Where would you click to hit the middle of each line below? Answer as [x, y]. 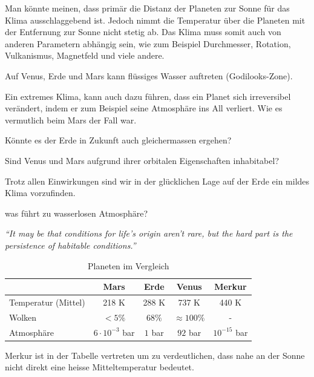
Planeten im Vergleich [129, 265]
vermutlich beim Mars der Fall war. [71, 120]
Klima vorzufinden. [40, 193]
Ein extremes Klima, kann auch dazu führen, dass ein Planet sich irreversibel [148, 96]
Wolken [23, 317]
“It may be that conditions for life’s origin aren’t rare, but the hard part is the [149, 233]
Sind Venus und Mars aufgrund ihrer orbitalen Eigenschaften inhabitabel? [142, 160]
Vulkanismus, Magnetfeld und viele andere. [85, 55]
